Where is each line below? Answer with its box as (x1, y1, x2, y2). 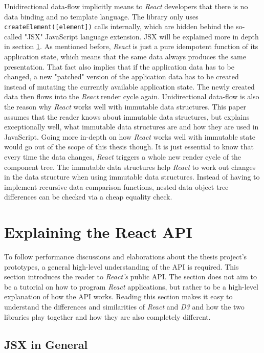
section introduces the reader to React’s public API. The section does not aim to (4, 271, 257, 282)
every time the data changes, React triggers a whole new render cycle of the (4, 151, 241, 162)
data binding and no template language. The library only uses (4, 11, 199, 21)
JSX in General (4, 336, 88, 352)
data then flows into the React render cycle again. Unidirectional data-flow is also (4, 91, 259, 102)
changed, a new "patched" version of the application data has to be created (4, 71, 239, 82)
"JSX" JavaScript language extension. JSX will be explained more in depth (24, 31, 259, 41)
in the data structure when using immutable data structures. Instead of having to (4, 171, 260, 182)
